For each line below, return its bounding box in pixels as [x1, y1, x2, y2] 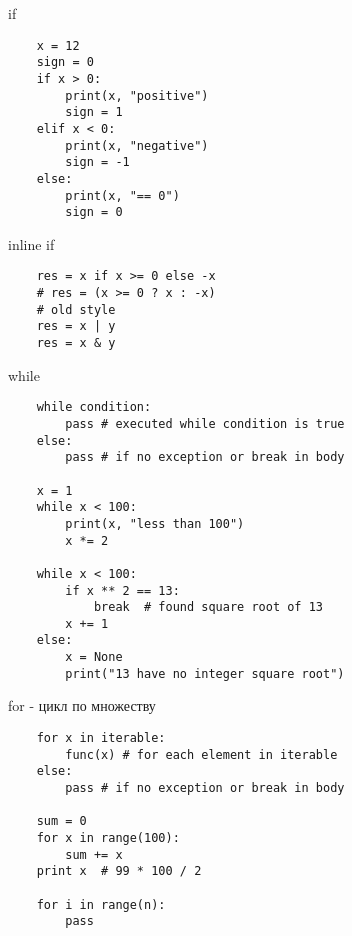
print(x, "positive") [65, 88, 209, 103]
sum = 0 [36, 814, 87, 829]
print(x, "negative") [65, 138, 209, 153]
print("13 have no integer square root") [65, 666, 345, 681]
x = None [65, 650, 123, 665]
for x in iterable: [36, 731, 166, 746]
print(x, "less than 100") [65, 516, 245, 531]
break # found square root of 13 [93, 600, 323, 615]
